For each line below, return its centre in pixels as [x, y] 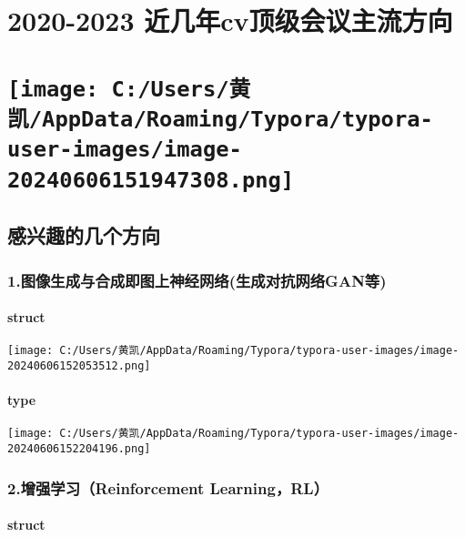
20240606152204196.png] [79, 449]
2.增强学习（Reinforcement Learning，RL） [168, 487]
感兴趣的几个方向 [84, 235]
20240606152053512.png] [79, 365]
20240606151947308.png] [151, 180]
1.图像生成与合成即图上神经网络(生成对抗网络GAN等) [197, 280]
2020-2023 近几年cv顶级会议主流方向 [230, 20]
